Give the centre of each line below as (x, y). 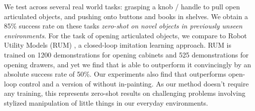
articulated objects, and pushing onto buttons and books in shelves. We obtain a (126, 16)
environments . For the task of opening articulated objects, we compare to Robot (126, 35)
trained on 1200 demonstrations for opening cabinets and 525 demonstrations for (126, 54)
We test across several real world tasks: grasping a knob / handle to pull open (122, 6)
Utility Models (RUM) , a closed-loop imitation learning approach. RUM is (118, 45)
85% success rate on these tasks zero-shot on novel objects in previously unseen (123, 26)
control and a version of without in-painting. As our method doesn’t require (134, 83)
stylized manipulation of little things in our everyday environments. (106, 102)
